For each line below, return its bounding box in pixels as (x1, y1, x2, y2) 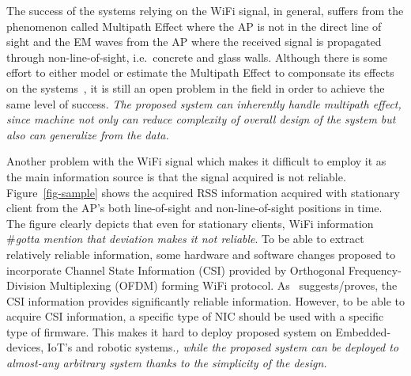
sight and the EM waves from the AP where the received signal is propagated (6, 33, 382, 50)
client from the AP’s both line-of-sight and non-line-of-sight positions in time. (6, 199, 383, 216)
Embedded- (335, 323, 391, 340)
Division (6, 277, 47, 294)
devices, (6, 339, 44, 355)
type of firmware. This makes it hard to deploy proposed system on (6, 323, 332, 340)
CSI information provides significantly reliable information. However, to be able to (6, 292, 405, 309)
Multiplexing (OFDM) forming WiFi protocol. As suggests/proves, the (49, 277, 398, 294)
